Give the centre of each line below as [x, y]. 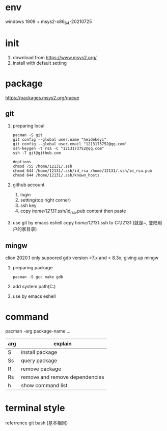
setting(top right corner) [46, 200]
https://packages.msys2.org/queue [42, 97]
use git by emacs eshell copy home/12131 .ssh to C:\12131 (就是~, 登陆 [85, 223]
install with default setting [40, 63]
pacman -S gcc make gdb [38, 277]
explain [63, 343]
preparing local [29, 126]
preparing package [33, 268]
